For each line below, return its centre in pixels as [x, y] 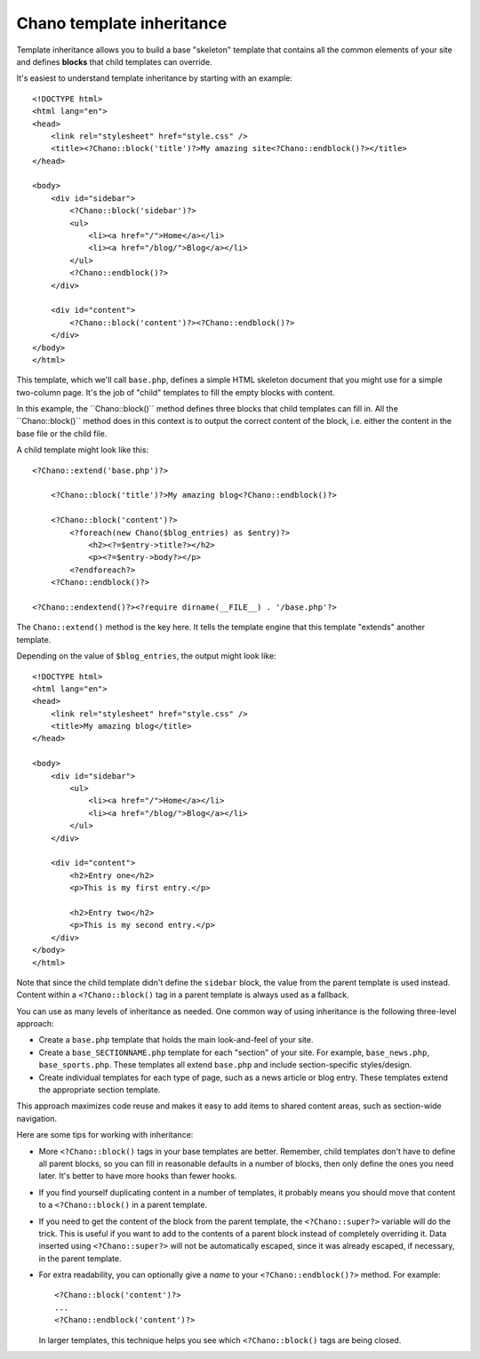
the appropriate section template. [100, 1090]
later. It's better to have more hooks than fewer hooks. [138, 1176]
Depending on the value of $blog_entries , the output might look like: [146, 656]
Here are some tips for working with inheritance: [105, 1135]
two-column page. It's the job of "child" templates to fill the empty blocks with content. [176, 392]
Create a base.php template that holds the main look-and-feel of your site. [176, 1040]
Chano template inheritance [122, 23]
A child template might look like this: [83, 450]
